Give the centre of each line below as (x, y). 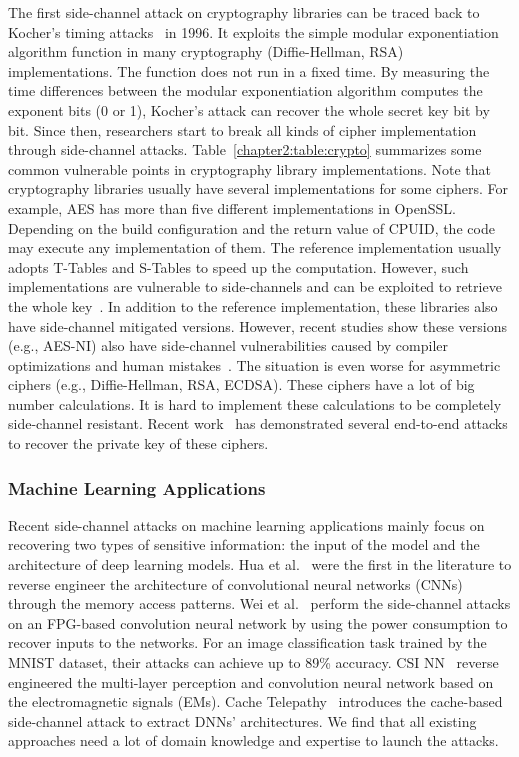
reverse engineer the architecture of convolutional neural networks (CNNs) (235, 583)
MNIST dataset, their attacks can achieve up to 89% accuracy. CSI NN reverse (253, 662)
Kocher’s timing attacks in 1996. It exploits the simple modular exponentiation (253, 31)
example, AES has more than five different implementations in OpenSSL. (232, 207)
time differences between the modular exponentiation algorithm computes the (245, 90)
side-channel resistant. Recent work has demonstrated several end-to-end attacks (258, 423)
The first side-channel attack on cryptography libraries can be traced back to (244, 12)
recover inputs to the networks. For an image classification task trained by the (247, 642)
